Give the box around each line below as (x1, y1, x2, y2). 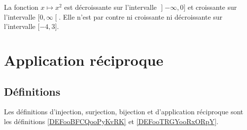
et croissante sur (187, 2, 237, 12)
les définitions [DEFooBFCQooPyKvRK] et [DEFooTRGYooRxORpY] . (4, 116, 218, 126)
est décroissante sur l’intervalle (64, 2, 157, 12)
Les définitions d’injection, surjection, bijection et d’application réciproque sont (4, 106, 244, 117)
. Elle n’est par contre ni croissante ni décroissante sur (59, 11, 223, 22)
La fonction (4, 2, 38, 12)
